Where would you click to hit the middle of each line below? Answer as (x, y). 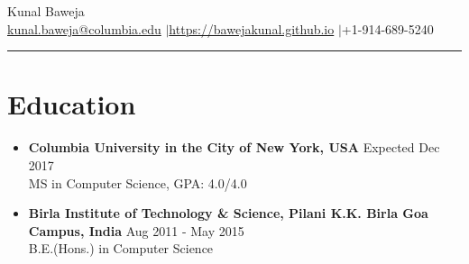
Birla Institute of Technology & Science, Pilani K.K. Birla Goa (228, 213)
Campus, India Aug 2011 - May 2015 (136, 230)
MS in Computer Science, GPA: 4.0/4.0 (138, 182)
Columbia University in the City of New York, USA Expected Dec (234, 147)
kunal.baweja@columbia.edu (84, 28)
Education (72, 104)
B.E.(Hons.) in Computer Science (121, 248)
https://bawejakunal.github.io (252, 28)
